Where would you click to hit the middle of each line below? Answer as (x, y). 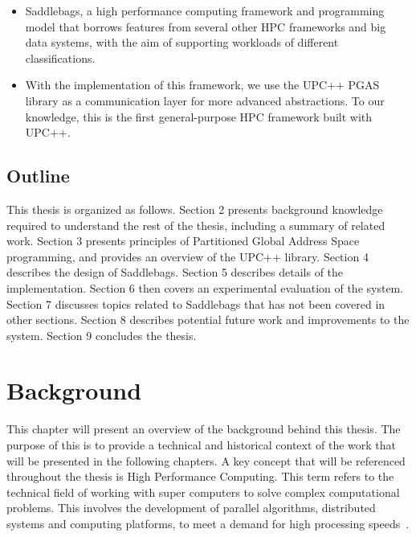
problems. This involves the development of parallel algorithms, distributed (191, 508)
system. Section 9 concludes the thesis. (102, 335)
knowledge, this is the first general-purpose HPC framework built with (199, 116)
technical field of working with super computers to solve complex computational (203, 492)
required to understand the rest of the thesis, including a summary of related (196, 225)
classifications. (60, 57)
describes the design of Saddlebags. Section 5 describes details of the (175, 272)
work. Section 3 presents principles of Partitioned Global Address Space (183, 241)
